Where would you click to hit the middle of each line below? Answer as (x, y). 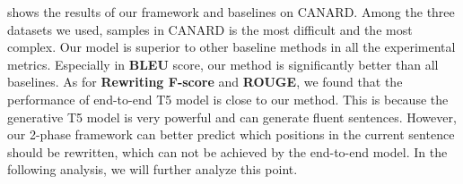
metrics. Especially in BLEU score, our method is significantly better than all (223, 64)
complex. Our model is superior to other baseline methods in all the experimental (231, 47)
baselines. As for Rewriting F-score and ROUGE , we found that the (205, 82)
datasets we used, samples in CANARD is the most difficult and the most (210, 29)
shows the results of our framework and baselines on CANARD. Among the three (231, 12)
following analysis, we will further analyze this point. (153, 169)
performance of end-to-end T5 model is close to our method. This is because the (228, 99)
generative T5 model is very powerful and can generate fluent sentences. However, (232, 117)
